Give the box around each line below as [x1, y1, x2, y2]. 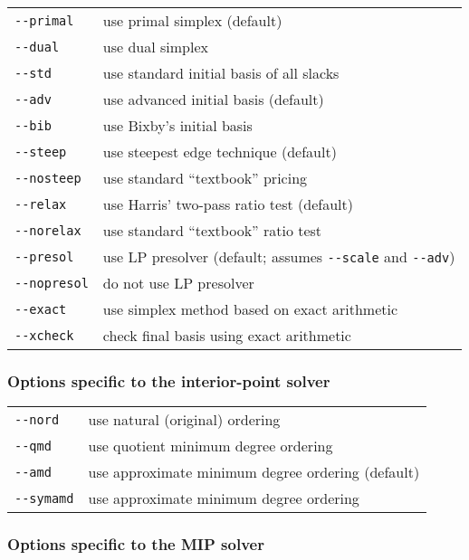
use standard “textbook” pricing [102, 167, 308, 188]
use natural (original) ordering [88, 409, 281, 431]
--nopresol [14, 275, 89, 290]
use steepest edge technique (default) [102, 141, 337, 162]
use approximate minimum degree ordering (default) [88, 461, 420, 483]
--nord [14, 412, 60, 427]
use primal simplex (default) [102, 10, 282, 31]
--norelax [14, 223, 81, 238]
